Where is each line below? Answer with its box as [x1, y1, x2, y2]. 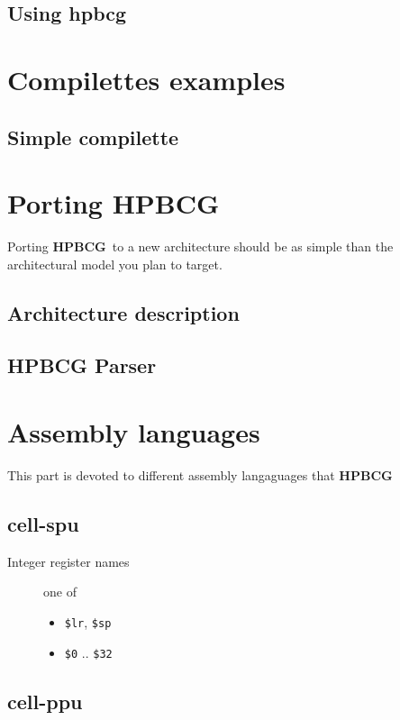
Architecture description [7, 298, 240, 326]
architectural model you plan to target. [7, 254, 223, 273]
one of [43, 582, 77, 601]
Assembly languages [7, 414, 260, 450]
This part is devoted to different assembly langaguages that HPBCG [7, 465, 393, 484]
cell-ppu [7, 687, 83, 715]
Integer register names [7, 551, 130, 570]
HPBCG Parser [7, 351, 157, 379]
